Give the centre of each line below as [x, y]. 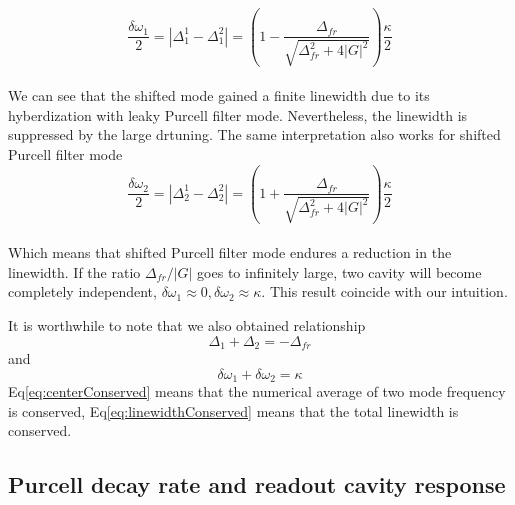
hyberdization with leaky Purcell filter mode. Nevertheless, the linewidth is [238, 114]
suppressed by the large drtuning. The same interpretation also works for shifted [254, 134]
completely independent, [82, 291]
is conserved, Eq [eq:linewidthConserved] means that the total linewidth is [233, 410]
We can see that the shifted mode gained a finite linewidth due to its [219, 95]
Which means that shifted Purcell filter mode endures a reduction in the [230, 252]
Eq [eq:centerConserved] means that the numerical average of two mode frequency [257, 391]
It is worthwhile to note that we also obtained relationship [187, 325]
